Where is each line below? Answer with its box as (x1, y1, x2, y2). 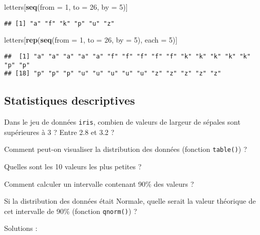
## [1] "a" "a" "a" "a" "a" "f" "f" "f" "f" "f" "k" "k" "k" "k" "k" (4, 52, 251, 60)
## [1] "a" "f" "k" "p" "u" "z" (4, 19, 115, 27)
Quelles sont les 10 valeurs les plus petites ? (4, 161, 142, 171)
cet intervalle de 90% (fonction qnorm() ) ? (4, 205, 137, 216)
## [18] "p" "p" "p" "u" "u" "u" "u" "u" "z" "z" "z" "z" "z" (4, 70, 221, 77)
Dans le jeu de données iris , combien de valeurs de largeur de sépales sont (4, 116, 240, 127)
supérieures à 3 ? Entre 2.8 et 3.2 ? (4, 126, 115, 137)
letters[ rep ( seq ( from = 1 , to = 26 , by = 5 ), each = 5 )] (4, 34, 178, 45)
